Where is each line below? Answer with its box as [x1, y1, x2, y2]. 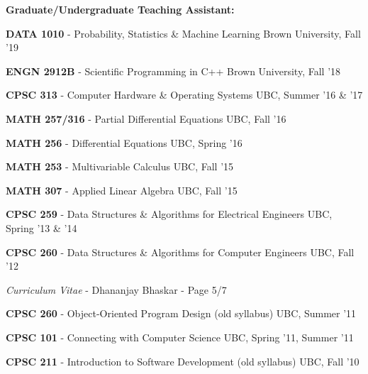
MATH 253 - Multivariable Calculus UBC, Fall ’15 [6, 159, 234, 174]
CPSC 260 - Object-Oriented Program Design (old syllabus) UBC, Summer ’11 [6, 306, 357, 321]
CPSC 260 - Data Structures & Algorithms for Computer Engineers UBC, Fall [6, 244, 355, 259]
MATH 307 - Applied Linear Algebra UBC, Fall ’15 [6, 182, 238, 197]
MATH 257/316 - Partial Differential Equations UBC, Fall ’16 [6, 111, 286, 126]
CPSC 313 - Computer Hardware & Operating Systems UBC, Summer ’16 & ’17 [6, 87, 363, 102]
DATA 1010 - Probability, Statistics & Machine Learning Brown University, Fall [6, 26, 361, 40]
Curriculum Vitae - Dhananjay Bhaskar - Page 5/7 [6, 282, 227, 297]
